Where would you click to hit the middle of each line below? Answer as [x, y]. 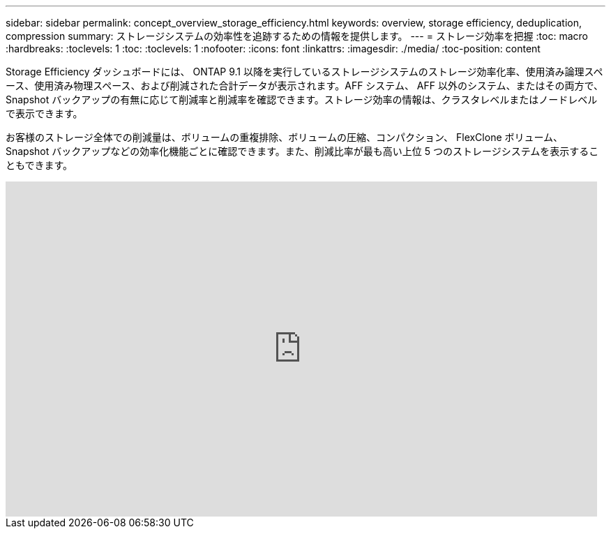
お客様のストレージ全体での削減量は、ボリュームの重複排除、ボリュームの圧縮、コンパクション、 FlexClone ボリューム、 [285, 137]
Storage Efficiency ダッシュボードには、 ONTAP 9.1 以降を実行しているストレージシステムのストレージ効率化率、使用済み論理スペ [304, 72]
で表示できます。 [44, 113]
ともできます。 [39, 165]
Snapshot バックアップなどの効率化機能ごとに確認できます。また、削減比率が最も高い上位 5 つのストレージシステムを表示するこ [302, 151]
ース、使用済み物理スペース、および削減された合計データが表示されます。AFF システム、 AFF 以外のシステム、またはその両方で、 [305, 86]
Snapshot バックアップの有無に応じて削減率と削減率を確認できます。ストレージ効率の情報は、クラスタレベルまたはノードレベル [302, 99]
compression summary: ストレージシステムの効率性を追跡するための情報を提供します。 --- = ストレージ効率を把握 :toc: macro [297, 36]
